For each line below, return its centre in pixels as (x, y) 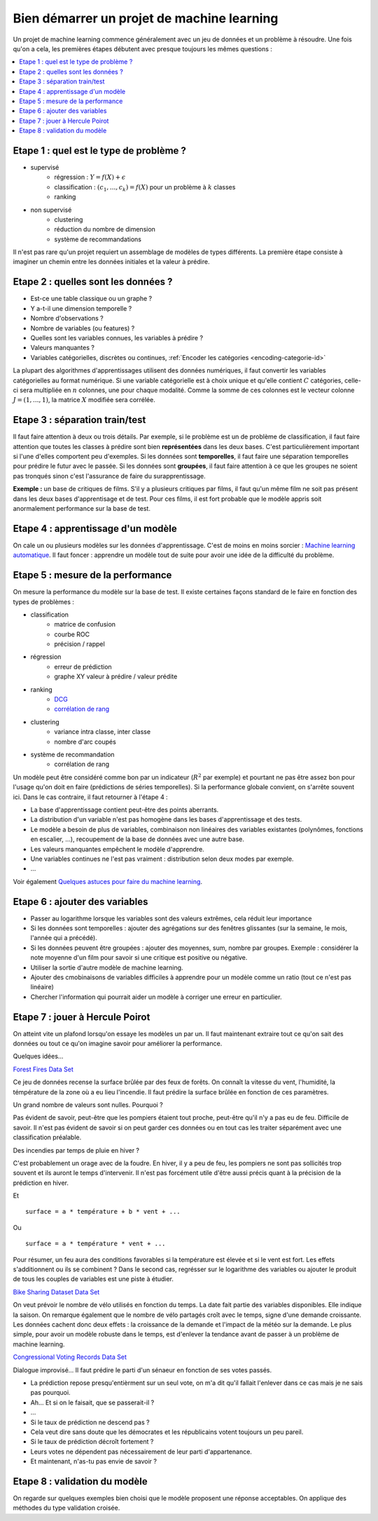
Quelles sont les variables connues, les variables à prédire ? (117, 337)
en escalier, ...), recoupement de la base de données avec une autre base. (137, 839)
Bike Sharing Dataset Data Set (56, 1292)
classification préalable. (47, 1137)
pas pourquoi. (50, 1393)
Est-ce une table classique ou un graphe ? (91, 299)
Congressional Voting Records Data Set (70, 1357)
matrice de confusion (85, 624)
